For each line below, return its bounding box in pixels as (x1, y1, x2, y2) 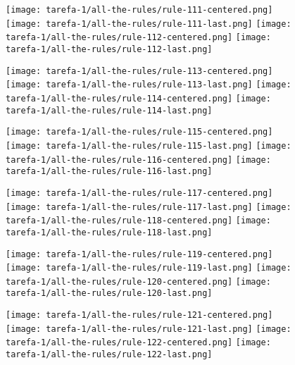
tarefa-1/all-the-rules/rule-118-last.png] (6, 227, 213, 237)
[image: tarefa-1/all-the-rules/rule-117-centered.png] (6, 187, 273, 198)
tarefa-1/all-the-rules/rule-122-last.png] (6, 349, 213, 360)
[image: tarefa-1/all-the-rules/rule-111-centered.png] (6, 5, 273, 15)
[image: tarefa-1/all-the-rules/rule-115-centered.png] (6, 127, 273, 137)
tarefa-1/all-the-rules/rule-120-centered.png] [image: (6, 276, 271, 287)
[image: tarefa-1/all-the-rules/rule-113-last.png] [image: (6, 80, 291, 90)
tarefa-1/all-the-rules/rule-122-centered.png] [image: (6, 338, 271, 348)
